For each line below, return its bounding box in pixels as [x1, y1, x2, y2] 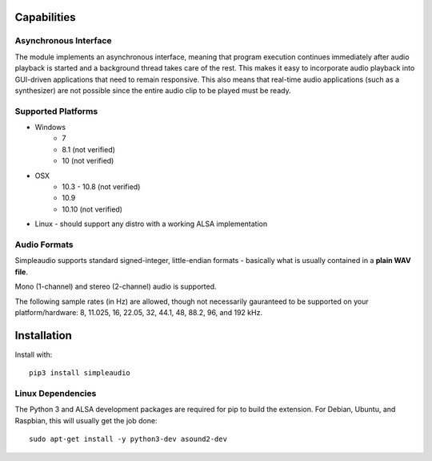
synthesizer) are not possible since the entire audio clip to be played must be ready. [14, 85, 291, 95]
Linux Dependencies [14, 387, 97, 398]
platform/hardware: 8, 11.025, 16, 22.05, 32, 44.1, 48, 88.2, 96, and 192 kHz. [14, 307, 263, 317]
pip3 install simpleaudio [29, 369, 131, 378]
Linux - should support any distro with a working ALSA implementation [34, 219, 268, 228]
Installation [14, 329, 72, 342]
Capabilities [14, 10, 76, 24]
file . [14, 267, 28, 277]
